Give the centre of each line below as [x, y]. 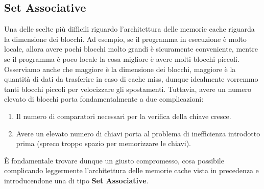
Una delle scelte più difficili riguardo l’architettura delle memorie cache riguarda [129, 29]
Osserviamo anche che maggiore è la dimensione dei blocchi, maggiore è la [120, 69]
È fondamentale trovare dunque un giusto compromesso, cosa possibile [114, 160]
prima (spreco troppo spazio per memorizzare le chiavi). [103, 143]
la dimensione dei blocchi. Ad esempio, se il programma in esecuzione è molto [125, 39]
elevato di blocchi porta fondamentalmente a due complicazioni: [104, 99]
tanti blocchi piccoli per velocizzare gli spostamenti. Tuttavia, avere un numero [128, 89]
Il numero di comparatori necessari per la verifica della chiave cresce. [124, 116]
